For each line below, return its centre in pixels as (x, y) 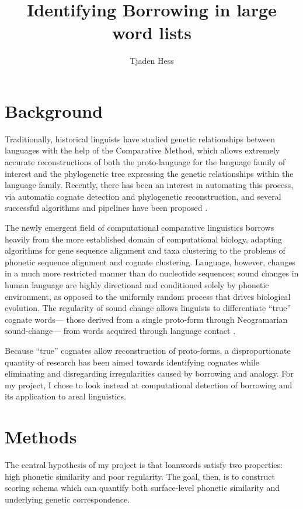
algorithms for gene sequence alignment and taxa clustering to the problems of (145, 250)
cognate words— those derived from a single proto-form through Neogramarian (146, 319)
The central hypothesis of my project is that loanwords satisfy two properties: (144, 465)
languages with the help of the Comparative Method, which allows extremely (142, 150)
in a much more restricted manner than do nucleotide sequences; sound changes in (152, 273)
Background (54, 110)
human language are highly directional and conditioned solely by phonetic (137, 284)
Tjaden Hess (152, 61)
